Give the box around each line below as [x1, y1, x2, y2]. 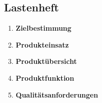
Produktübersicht [15, 56, 77, 66]
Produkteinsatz [15, 39, 69, 50]
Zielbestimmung [15, 23, 72, 33]
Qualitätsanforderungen [15, 89, 98, 100]
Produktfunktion [15, 72, 74, 83]
